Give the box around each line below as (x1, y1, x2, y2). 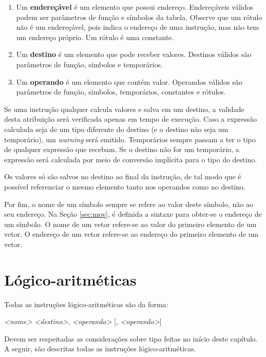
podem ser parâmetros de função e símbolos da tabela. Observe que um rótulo (16, 11, 262, 22)
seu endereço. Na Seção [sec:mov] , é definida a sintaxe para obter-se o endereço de (4, 209, 262, 219)
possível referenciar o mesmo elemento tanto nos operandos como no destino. (4, 181, 245, 192)
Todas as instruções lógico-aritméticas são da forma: (4, 298, 168, 309)
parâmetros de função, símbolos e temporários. (16, 59, 163, 69)
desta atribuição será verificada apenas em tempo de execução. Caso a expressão (4, 114, 257, 124)
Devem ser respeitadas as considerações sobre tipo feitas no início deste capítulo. (4, 333, 258, 344)
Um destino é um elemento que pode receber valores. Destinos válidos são (16, 49, 252, 60)
